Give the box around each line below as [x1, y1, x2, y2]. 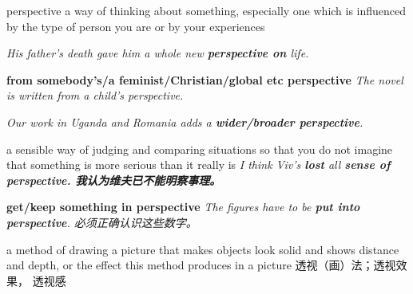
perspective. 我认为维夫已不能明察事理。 [6, 171, 221, 188]
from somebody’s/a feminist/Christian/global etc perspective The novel [6, 71, 403, 88]
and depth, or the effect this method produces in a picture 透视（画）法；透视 [6, 257, 396, 273]
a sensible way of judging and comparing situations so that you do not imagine [6, 140, 393, 157]
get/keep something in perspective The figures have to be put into [6, 198, 360, 215]
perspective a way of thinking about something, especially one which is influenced [6, 2, 407, 18]
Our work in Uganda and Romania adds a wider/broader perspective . [6, 113, 363, 130]
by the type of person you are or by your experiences [6, 18, 265, 34]
